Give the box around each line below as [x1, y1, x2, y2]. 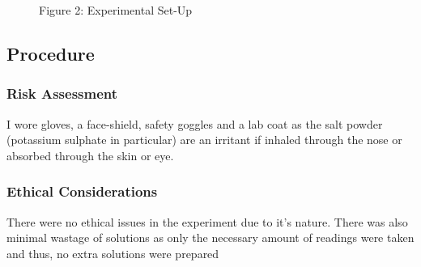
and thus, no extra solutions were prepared [6, 244, 219, 261]
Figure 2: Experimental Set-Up [39, 2, 193, 18]
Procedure [6, 40, 95, 66]
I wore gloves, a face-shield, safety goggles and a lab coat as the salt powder [6, 115, 383, 132]
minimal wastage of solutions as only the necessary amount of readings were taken [6, 229, 415, 246]
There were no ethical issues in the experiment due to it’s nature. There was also [6, 213, 408, 230]
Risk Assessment [6, 83, 118, 104]
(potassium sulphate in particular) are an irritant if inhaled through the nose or [6, 131, 402, 148]
